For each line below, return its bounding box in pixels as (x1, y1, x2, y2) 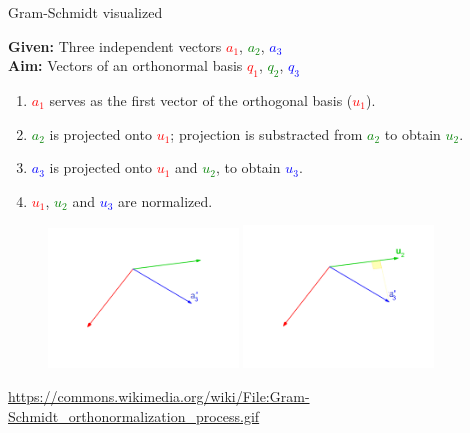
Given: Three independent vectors (8, 35, 222, 56)
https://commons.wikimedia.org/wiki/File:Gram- (8, 386, 310, 407)
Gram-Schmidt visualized (8, 2, 163, 22)
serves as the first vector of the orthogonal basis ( (49, 89, 353, 110)
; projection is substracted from (170, 123, 363, 144)
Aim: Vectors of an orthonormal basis (8, 55, 243, 76)
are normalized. (118, 190, 213, 211)
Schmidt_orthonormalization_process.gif (8, 405, 260, 426)
